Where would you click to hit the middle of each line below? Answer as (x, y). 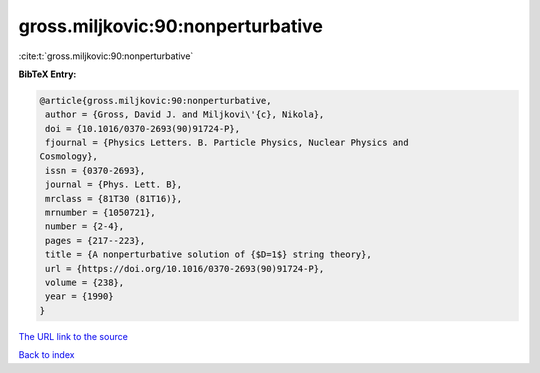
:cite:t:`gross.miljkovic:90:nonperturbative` (106, 56)
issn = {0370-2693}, (95, 170)
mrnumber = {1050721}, (101, 213)
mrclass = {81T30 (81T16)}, (114, 198)
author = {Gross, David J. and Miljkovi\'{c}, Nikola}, (185, 114)
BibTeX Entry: (47, 74)
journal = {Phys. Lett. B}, (114, 184)
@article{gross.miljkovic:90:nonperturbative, (155, 100)
